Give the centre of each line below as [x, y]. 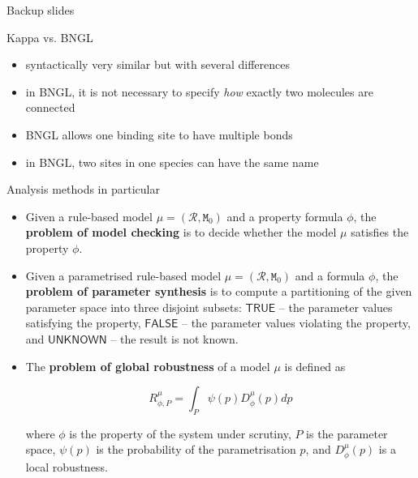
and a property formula [285, 216]
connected [50, 107]
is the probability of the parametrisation [196, 449]
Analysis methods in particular [83, 189]
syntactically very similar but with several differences [157, 64]
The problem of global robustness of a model [148, 366]
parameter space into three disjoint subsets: [134, 307]
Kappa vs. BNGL [50, 37]
